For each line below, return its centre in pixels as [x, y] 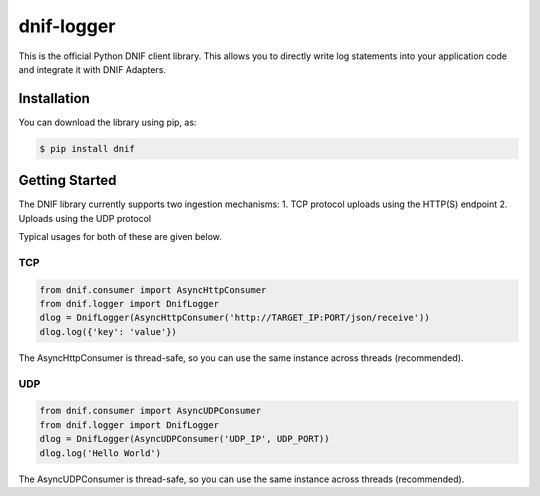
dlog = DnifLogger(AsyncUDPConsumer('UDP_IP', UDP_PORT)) [184, 439]
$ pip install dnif [87, 148]
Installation [54, 98]
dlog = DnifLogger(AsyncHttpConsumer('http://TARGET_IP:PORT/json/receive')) [234, 318]
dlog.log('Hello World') [100, 453]
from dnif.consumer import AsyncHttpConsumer [153, 289]
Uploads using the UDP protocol [85, 218]
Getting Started [67, 180]
